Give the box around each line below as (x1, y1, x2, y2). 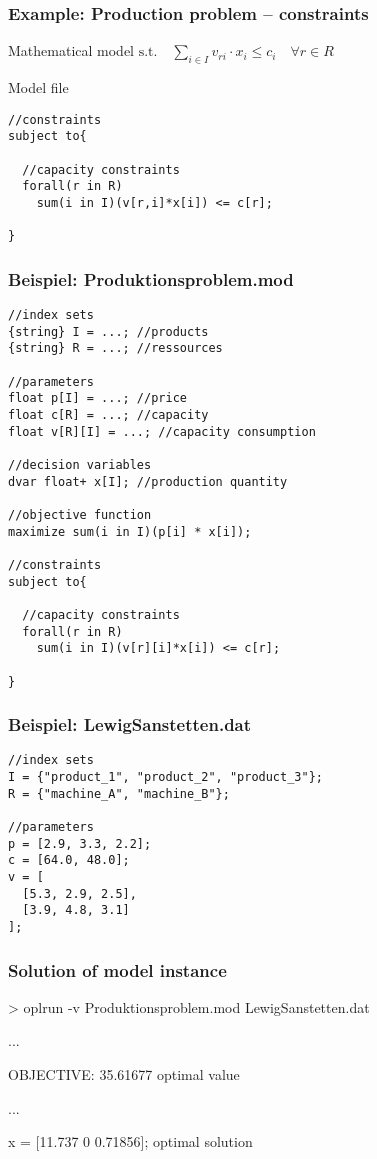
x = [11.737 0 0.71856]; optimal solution (8, 1131, 253, 1152)
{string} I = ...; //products (8, 324, 209, 339)
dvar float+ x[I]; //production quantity (8, 474, 288, 489)
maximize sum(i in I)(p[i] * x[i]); (8, 524, 252, 539)
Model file (8, 77, 69, 98)
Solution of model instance (8, 957, 227, 982)
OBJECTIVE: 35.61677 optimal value (8, 1064, 240, 1085)
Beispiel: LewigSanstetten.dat (8, 712, 252, 737)
